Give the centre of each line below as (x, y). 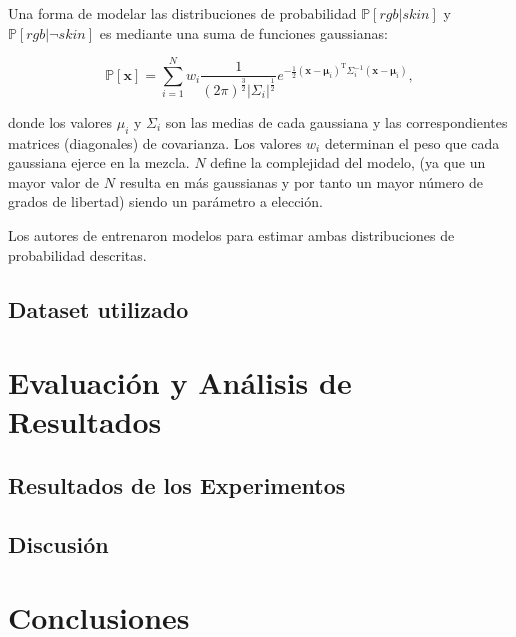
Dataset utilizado (98, 308)
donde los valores (60, 121)
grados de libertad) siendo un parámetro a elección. (165, 201)
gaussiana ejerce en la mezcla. (99, 162)
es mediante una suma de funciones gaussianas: (243, 32)
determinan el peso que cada (412, 142)
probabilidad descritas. (77, 254)
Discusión (58, 543)
